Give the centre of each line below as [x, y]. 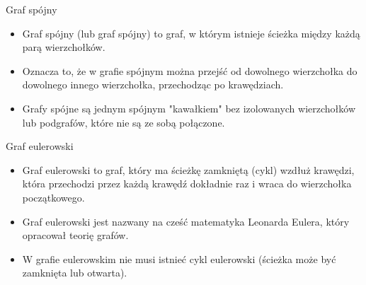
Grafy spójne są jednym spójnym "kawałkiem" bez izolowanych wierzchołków [189, 108]
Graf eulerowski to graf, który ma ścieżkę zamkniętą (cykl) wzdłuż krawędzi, [188, 169]
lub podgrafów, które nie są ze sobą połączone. [124, 122]
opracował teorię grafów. [75, 235]
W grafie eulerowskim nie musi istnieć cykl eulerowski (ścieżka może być [179, 258]
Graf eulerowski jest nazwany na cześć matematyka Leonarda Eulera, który [186, 221]
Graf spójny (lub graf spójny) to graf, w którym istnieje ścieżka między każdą [191, 33]
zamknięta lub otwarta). [75, 273]
